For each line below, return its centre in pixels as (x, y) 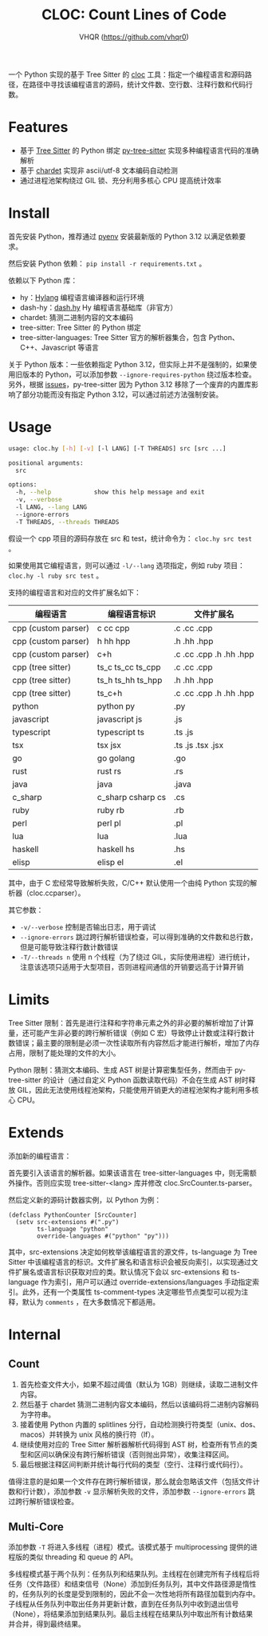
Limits (29, 1000)
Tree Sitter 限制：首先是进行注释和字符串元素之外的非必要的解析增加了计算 (131, 1022)
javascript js (120, 719)
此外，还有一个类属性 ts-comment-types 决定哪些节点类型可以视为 (132, 1292)
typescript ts (121, 732)
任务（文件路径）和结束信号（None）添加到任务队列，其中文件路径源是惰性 (132, 1584)
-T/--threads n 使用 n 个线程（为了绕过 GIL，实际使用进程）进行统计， (137, 957)
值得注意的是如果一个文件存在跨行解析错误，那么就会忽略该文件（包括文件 (130, 1481)
